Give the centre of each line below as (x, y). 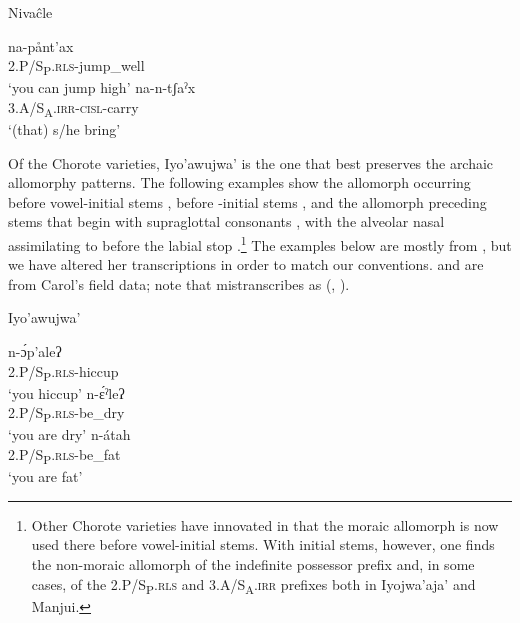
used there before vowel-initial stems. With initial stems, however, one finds (263, 544)
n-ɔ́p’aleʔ (35, 351)
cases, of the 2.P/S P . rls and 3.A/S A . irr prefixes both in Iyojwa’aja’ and (253, 585)
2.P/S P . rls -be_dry (66, 414)
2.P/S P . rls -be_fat (64, 455)
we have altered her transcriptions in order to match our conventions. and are (246, 264)
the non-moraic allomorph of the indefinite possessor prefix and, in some (253, 563)
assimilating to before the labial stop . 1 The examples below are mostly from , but (260, 243)
